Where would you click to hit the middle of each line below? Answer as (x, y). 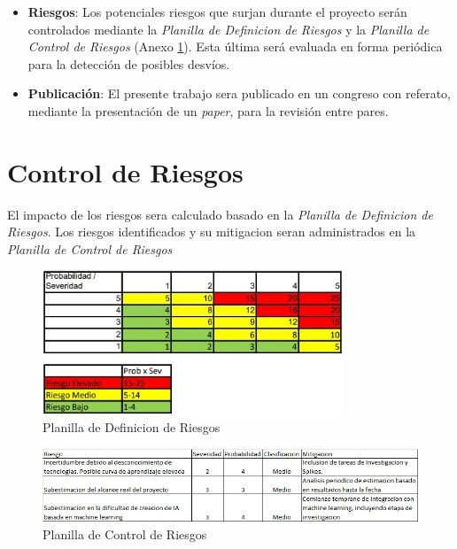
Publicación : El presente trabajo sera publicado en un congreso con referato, (240, 93)
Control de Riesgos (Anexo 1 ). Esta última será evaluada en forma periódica (235, 46)
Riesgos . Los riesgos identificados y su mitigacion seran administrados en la (212, 232)
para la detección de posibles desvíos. (129, 63)
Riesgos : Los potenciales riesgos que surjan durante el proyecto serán (217, 12)
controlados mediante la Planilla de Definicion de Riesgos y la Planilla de (228, 29)
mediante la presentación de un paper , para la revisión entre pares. (208, 110)
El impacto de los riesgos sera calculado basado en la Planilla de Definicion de (220, 214)
